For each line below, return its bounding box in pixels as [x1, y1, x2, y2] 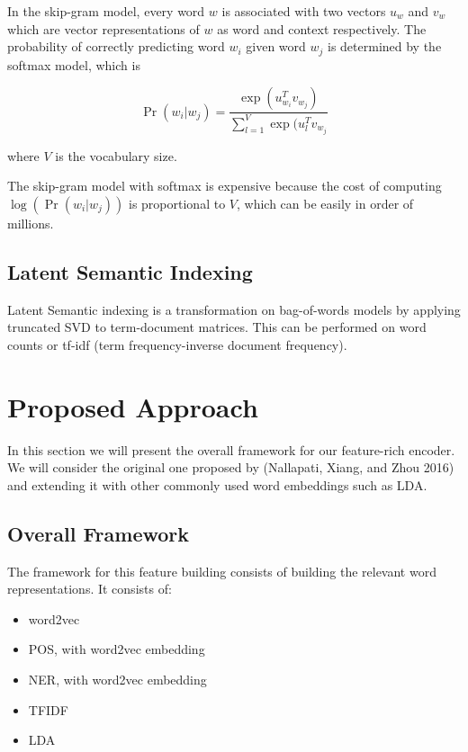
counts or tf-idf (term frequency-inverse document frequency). [7, 335, 347, 354]
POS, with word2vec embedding [28, 640, 205, 658]
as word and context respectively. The [217, 19, 427, 38]
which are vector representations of [7, 19, 200, 38]
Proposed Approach [7, 388, 258, 425]
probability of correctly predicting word [7, 37, 225, 56]
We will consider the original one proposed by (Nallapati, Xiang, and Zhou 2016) [7, 458, 454, 477]
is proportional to [129, 193, 226, 212]
